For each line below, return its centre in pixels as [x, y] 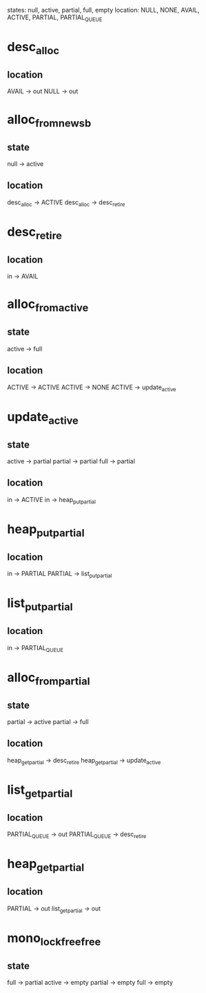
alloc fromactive [48, 305]
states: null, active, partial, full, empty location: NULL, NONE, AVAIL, [103, 10]
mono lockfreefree [54, 939]
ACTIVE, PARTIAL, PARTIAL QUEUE [55, 18]
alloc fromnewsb [49, 121]
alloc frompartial [49, 678]
